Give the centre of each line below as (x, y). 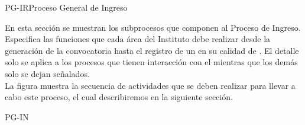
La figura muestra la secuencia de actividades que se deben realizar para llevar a (150, 85)
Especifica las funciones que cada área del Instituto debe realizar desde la (138, 39)
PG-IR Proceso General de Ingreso (66, 7)
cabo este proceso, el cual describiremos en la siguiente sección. (119, 97)
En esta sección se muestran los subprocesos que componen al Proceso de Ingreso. (153, 27)
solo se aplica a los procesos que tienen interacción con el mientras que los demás (151, 62)
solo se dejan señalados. (47, 73)
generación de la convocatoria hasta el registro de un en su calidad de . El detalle (152, 50)
